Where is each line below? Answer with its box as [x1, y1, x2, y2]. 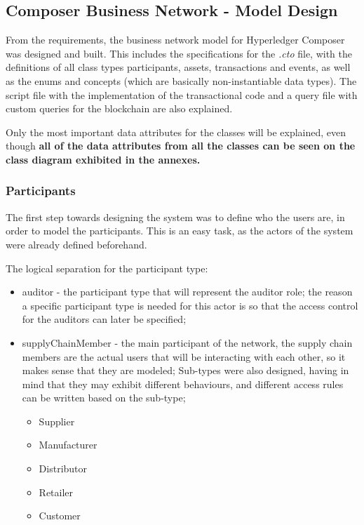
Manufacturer [39, 437, 97, 452]
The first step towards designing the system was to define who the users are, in [6, 209, 345, 224]
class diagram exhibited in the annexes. [6, 152, 201, 166]
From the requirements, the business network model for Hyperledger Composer [6, 32, 345, 47]
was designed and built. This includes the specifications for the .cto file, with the [6, 46, 353, 60]
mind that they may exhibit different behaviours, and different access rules [22, 376, 344, 391]
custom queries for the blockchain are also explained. [6, 101, 233, 116]
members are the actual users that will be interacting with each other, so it [22, 349, 346, 364]
